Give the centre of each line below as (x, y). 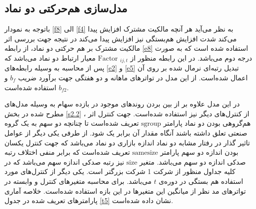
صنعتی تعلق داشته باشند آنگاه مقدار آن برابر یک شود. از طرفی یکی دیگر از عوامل (126, 133)
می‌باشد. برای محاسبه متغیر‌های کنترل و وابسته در (78, 181)
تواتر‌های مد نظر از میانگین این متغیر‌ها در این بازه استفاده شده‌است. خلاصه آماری (125, 191)
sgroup (151, 124)
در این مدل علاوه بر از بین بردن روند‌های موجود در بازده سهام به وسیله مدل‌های (122, 104)
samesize (145, 153)
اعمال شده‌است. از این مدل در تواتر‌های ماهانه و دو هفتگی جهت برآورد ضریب (133, 78)
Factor (108, 58)
